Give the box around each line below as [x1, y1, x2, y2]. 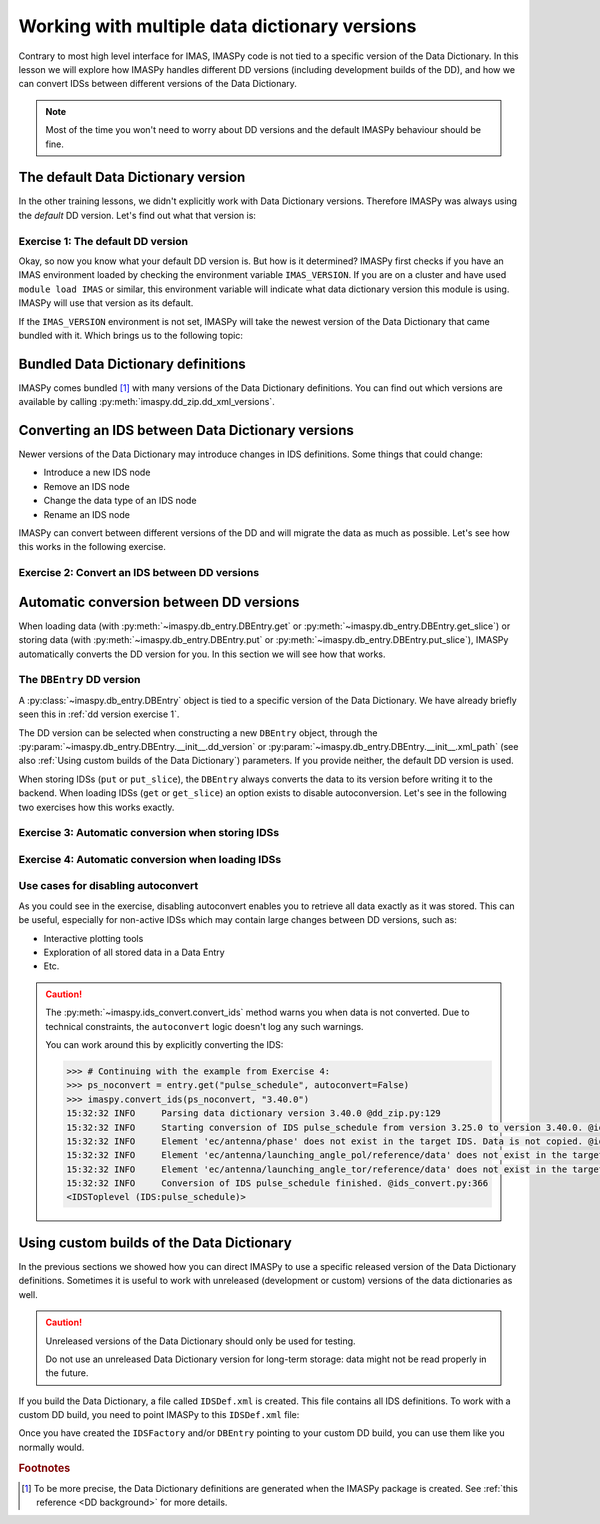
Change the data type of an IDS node [43, 495, 197, 507]
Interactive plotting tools [43, 932, 144, 944]
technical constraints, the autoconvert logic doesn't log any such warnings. [45, 1020, 364, 1032]
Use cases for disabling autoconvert [18, 879, 199, 893]
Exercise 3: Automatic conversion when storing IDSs [18, 826, 280, 840]
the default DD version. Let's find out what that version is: [18, 209, 257, 221]
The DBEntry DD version [18, 673, 141, 687]
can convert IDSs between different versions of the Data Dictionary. [18, 78, 297, 90]
